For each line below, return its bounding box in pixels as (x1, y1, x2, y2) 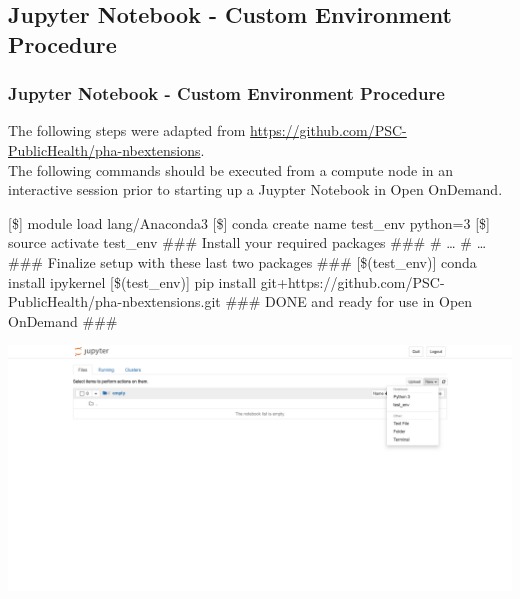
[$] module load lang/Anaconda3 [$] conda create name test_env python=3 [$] (8, 212, 490, 233)
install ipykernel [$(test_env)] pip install (8, 271, 257, 292)
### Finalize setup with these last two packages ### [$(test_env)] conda (8, 251, 477, 272)
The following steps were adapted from (8, 120, 246, 141)
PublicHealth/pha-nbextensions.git (8, 291, 221, 312)
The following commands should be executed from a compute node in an (8, 159, 454, 180)
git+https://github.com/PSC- (260, 271, 445, 292)
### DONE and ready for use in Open (225, 291, 473, 312)
